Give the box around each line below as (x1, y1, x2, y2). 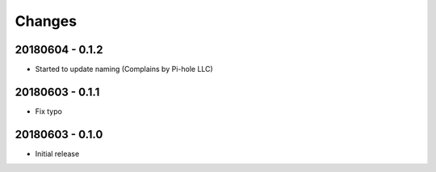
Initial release (35, 149, 80, 158)
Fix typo (35, 106, 62, 116)
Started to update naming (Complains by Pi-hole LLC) (35, 65, 213, 74)
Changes (15, 12, 77, 30)
